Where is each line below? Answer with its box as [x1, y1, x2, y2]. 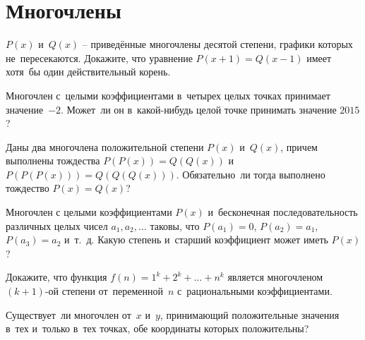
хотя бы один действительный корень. [6, 64, 171, 79]
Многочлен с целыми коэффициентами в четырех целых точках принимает [6, 87, 330, 102]
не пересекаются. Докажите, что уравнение [6, 50, 193, 65]
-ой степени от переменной [44, 284, 164, 298]
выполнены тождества [6, 153, 100, 168]
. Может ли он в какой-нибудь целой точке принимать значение [61, 102, 337, 116]
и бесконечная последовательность [208, 205, 358, 219]
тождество [6, 181, 49, 195]
